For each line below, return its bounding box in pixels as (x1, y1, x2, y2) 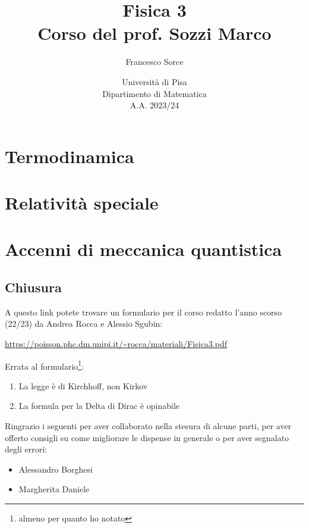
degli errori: (5, 443, 47, 455)
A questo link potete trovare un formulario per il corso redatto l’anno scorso (5, 305, 282, 318)
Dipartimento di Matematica (102, 87, 207, 99)
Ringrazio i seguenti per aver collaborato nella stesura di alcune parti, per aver (5, 420, 292, 432)
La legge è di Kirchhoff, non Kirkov (18, 379, 148, 392)
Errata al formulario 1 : (5, 358, 84, 372)
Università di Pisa (122, 75, 187, 88)
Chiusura (5, 278, 62, 296)
